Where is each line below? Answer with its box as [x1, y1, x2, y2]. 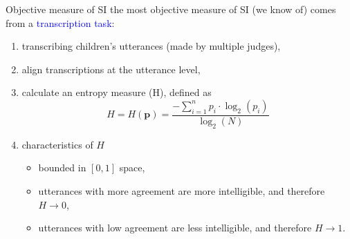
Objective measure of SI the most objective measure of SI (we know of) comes [6, 2, 336, 16]
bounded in [38, 160, 86, 175]
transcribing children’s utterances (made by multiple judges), [21, 39, 281, 53]
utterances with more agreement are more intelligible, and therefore [38, 183, 325, 198]
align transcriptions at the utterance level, [21, 61, 201, 76]
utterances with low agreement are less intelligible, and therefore [38, 220, 312, 235]
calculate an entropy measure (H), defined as [21, 85, 212, 99]
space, [119, 160, 145, 175]
